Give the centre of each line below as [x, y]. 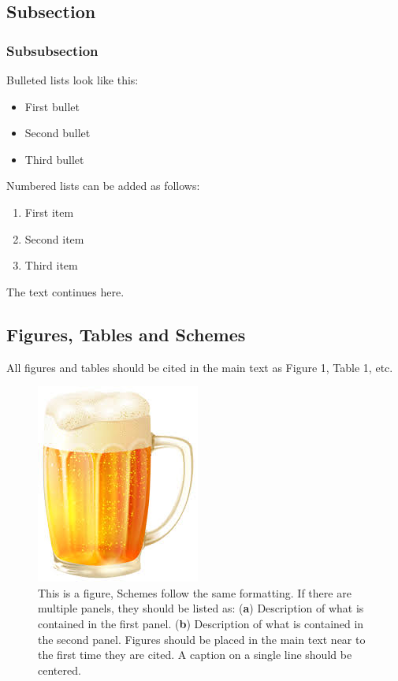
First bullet [52, 106]
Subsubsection [52, 50]
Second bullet [58, 133]
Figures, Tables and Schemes [126, 334]
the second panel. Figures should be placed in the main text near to [202, 639]
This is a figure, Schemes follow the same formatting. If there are [195, 592]
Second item [54, 238]
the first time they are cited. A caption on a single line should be [195, 655]
